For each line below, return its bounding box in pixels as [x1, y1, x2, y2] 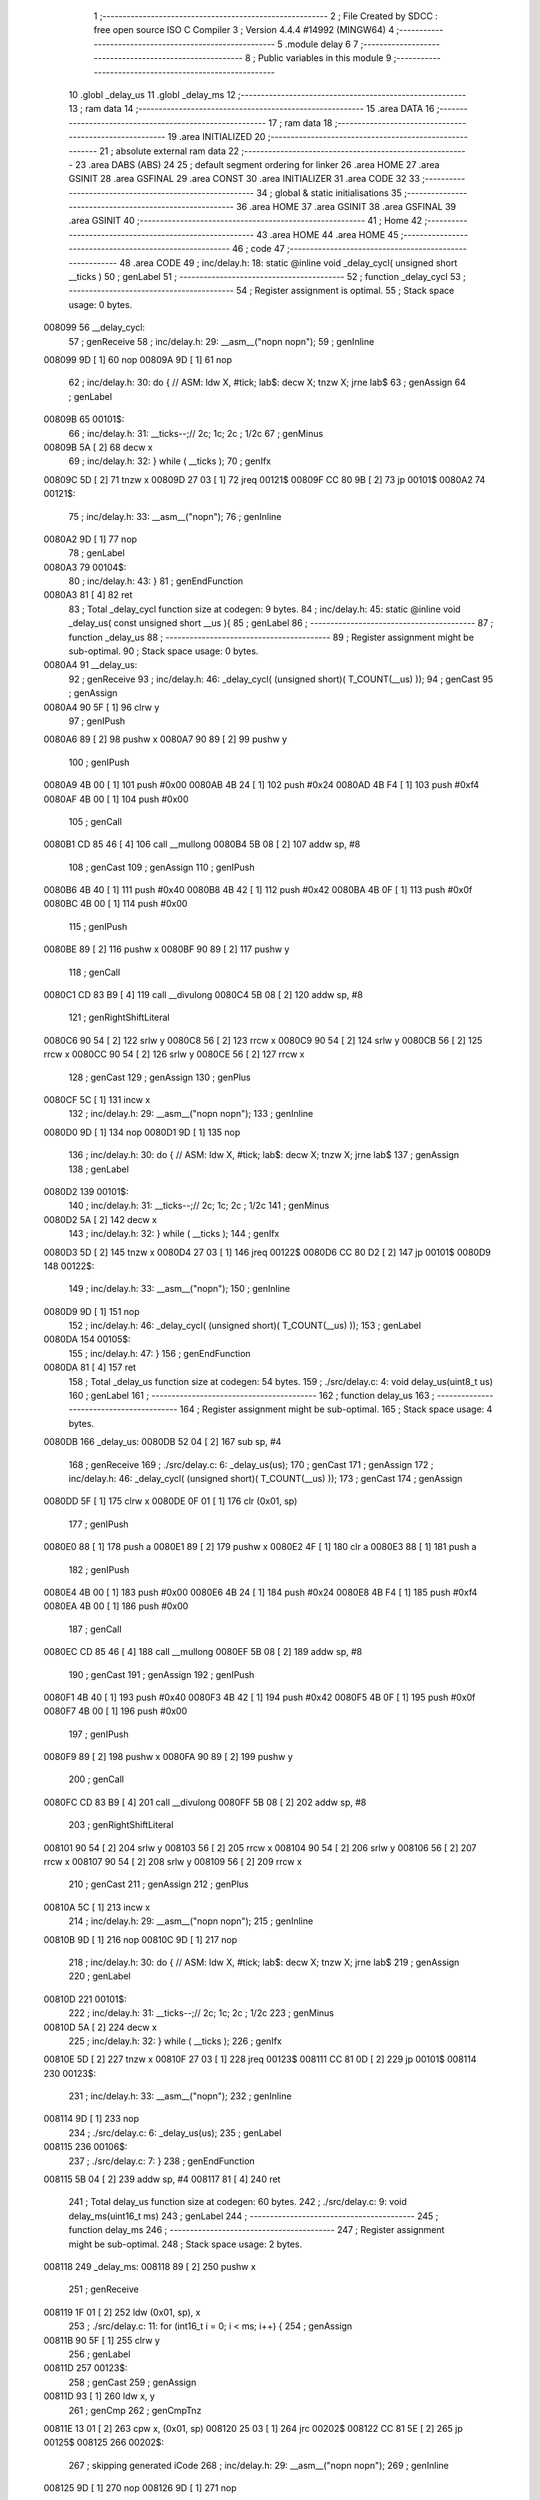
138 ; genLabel [68, 1163, 130, 1175]
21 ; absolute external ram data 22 [99, 145, 240, 157]
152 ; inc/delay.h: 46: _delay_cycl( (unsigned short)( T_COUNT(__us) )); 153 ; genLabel [68, 1320, 422, 1332]
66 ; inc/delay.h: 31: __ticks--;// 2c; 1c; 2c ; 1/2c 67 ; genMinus [68, 427, 324, 439]
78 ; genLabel [68, 547, 125, 559]
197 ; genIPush [68, 1728, 129, 1740]
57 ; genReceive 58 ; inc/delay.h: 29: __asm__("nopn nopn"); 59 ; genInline [68, 335, 375, 347]
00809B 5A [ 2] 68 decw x [43, 441, 154, 453]
